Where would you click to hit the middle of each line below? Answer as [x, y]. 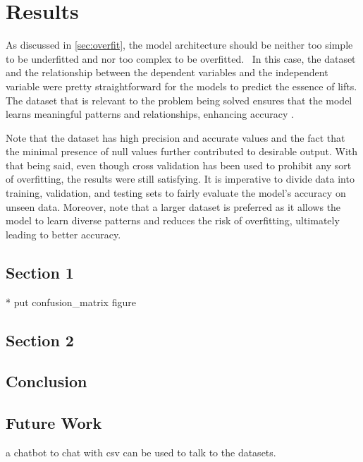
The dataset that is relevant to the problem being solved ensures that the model [179, 100]
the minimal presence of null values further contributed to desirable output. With [182, 151]
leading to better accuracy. [63, 234]
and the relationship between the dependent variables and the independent [167, 72]
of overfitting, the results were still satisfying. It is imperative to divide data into [180, 179]
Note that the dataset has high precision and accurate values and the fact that [176, 137]
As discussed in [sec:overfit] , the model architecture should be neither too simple [179, 45]
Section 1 [40, 272]
